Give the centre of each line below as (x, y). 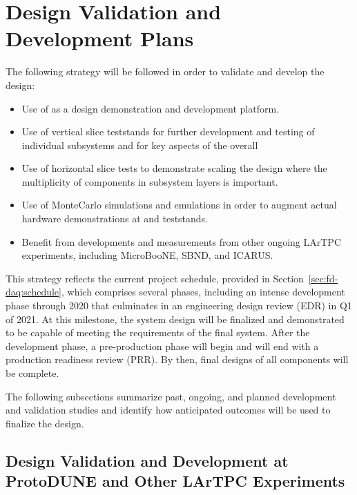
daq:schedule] (33, 292)
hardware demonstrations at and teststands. (115, 219)
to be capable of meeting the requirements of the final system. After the (158, 332)
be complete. (32, 373)
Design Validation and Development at (147, 460)
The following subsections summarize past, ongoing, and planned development (171, 396)
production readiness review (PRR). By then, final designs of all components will (177, 359)
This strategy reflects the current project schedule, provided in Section (155, 278)
